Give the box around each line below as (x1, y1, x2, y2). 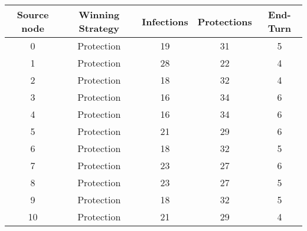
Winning (79, 8, 120, 21)
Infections (142, 14, 188, 28)
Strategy (79, 21, 119, 35)
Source (17, 8, 49, 21)
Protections (197, 14, 252, 28)
